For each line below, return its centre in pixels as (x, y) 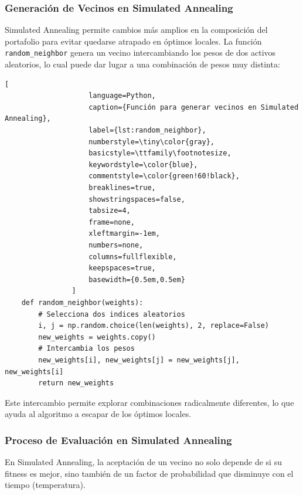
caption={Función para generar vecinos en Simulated (194, 107)
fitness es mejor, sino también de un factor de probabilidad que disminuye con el (149, 473)
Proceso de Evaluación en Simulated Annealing (118, 440)
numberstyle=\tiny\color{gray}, (151, 142)
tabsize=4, (110, 211)
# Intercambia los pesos (86, 349)
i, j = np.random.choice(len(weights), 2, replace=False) (154, 326)
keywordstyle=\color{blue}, (143, 165)
